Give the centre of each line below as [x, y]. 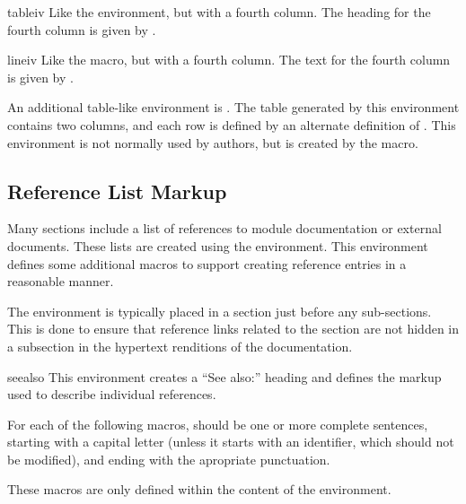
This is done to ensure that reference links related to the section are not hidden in [233, 329]
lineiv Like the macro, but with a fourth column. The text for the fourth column [229, 60]
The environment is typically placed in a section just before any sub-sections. [220, 311]
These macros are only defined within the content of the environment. [199, 489]
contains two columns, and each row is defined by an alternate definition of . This [232, 124]
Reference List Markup [117, 191]
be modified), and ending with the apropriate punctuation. [169, 459]
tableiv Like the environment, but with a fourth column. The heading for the [219, 12]
